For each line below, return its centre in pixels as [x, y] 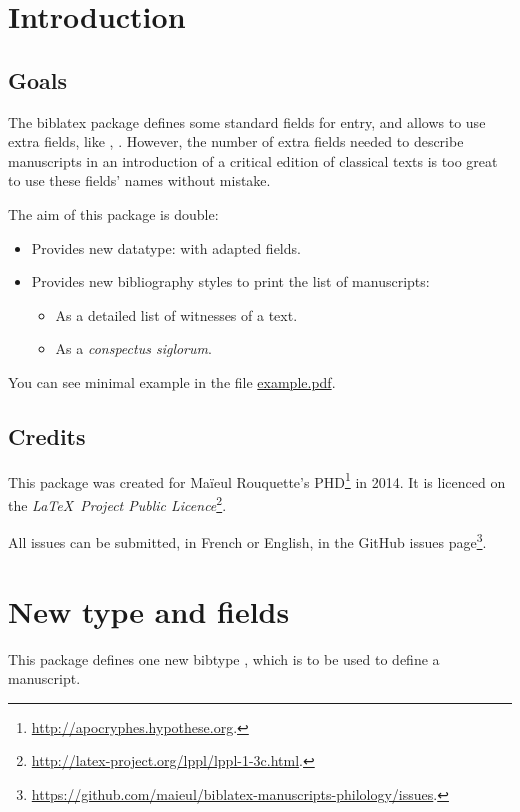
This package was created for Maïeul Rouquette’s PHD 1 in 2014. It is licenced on [257, 480]
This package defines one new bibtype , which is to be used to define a [224, 658]
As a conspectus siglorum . [133, 348]
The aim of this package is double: [113, 213]
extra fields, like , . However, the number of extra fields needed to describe [236, 141]
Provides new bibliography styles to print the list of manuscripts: [230, 281]
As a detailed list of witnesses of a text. [176, 314]
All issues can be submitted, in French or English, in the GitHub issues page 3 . [247, 540]
